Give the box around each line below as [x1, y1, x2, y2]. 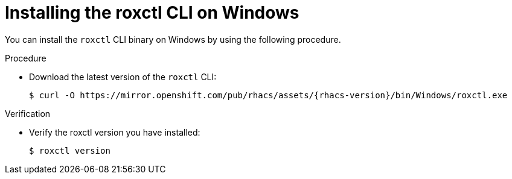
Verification [5, 108, 51, 119]
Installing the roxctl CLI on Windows [5, 2, 299, 23]
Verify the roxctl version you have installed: [29, 127, 200, 137]
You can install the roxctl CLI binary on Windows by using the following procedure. [5, 34, 341, 45]
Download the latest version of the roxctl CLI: [29, 71, 217, 82]
